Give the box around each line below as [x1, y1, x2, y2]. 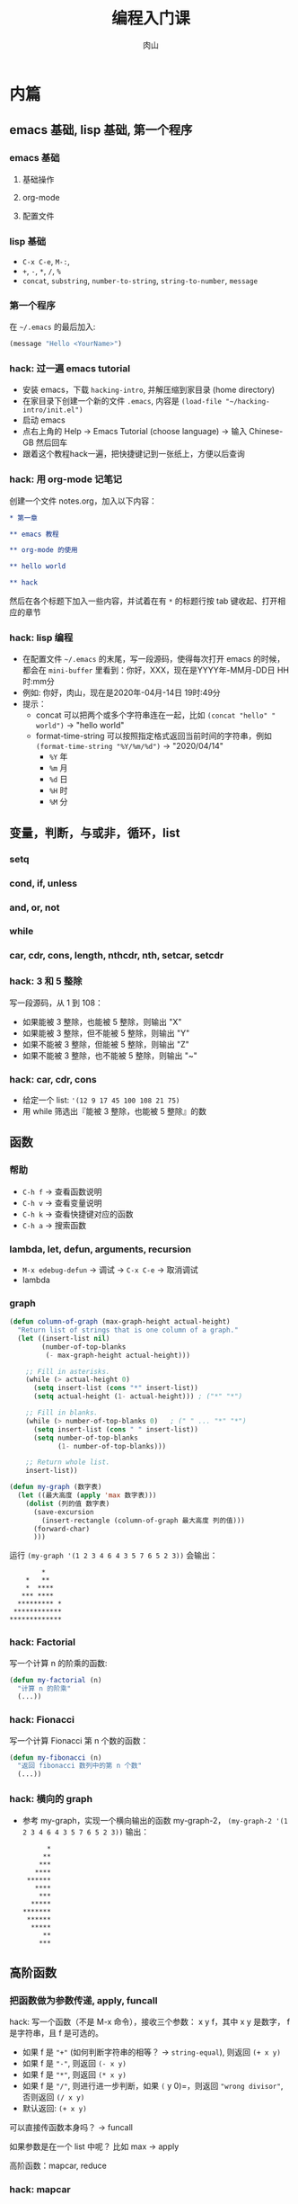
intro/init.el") [22, 406, 83, 415]
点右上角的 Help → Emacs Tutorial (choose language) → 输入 [22, 426, 248, 437]
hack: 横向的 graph [9, 1793, 92, 1806]
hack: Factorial [9, 1636, 76, 1648]
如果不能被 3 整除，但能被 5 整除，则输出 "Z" [22, 1039, 190, 1049]
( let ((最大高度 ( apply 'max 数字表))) [17, 1491, 157, 1500]
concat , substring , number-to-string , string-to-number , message [22, 275, 259, 286]
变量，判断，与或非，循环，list [9, 825, 180, 841]
